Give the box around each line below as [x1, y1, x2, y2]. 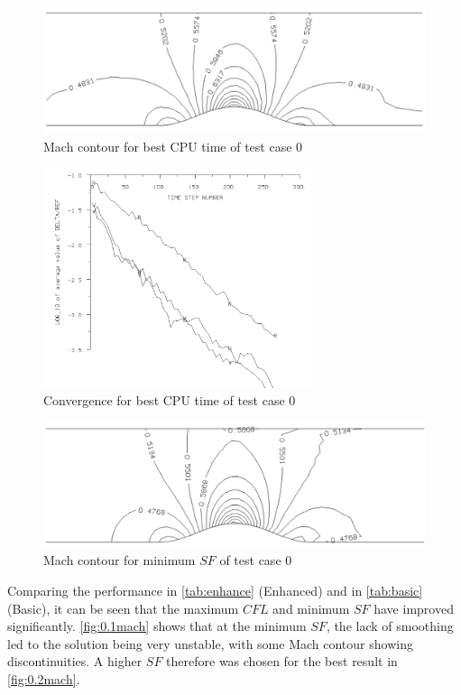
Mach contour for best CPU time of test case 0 [43, 136, 303, 155]
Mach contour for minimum [43, 551, 196, 570]
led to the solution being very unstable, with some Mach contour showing [7, 634, 413, 653]
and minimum [272, 598, 350, 617]
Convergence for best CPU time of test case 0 [43, 391, 296, 410]
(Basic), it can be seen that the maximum [7, 598, 239, 617]
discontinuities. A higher [7, 652, 143, 671]
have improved [373, 598, 454, 617]
